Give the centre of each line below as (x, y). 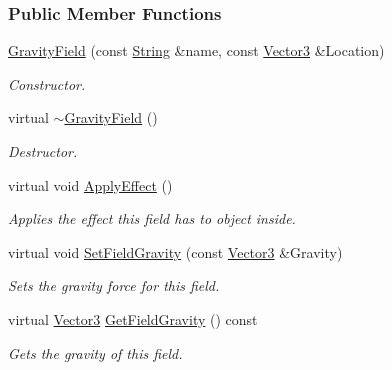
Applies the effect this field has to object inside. (152, 218)
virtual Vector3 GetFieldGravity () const (133, 318)
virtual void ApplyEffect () (90, 184)
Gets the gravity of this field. (95, 352)
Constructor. (47, 83)
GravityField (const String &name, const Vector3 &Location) (196, 50)
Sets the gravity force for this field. (114, 285)
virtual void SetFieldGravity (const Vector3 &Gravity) (175, 251)
